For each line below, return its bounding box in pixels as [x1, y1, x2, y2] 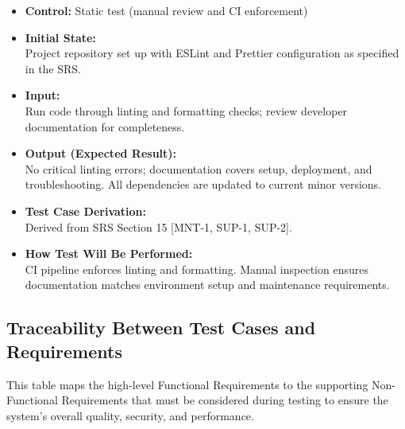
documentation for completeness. [25, 118, 185, 135]
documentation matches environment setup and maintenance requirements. [25, 276, 390, 293]
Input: [25, 87, 60, 103]
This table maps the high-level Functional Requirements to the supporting [6, 376, 368, 392]
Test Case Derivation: [25, 202, 147, 219]
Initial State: [25, 29, 96, 45]
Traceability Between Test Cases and [6, 315, 316, 340]
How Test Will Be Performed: [25, 245, 193, 262]
